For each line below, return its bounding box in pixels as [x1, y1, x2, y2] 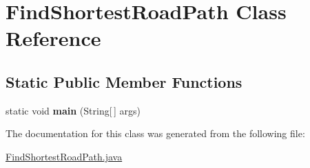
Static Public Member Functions [6, 71, 242, 92]
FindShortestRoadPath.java [6, 149, 123, 163]
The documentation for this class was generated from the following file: [6, 126, 305, 141]
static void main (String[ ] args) [6, 103, 141, 117]
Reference [6, 24, 101, 52]
